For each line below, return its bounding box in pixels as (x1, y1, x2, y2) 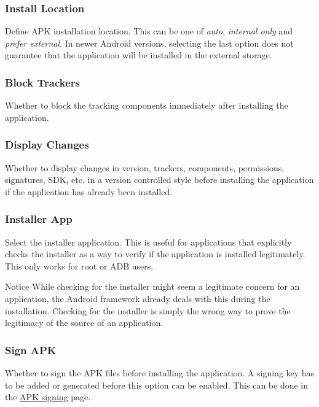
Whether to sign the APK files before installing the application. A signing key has (5, 366, 315, 379)
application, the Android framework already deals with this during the (5, 292, 270, 304)
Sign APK (5, 342, 57, 357)
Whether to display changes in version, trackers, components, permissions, (5, 161, 285, 174)
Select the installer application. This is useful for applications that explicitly (5, 235, 292, 248)
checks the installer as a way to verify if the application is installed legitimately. (5, 247, 305, 260)
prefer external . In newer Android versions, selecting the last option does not (5, 36, 294, 49)
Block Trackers (5, 74, 81, 90)
